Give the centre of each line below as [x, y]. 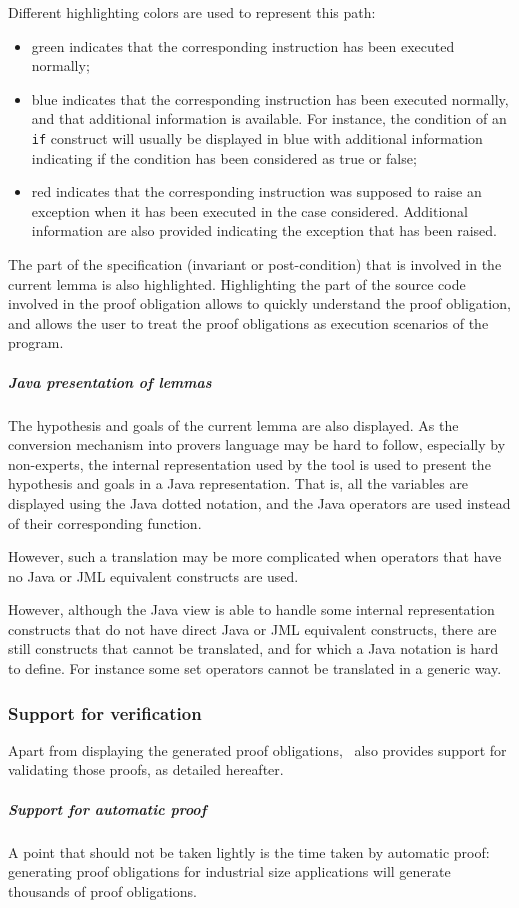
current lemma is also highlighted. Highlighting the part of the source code [237, 283]
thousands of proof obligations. [102, 890]
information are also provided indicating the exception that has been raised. [264, 230]
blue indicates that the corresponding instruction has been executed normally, [270, 98]
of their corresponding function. [105, 522]
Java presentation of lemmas [110, 381]
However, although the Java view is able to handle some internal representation [251, 609]
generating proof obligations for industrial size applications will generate [229, 871]
